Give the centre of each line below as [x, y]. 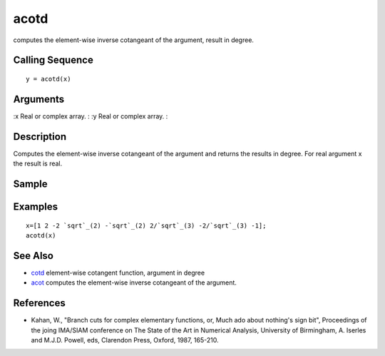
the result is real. [38, 163]
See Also [33, 256]
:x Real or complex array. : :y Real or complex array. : [91, 116]
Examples [36, 207]
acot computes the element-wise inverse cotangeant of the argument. [134, 283]
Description [40, 137]
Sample [30, 184]
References [39, 303]
